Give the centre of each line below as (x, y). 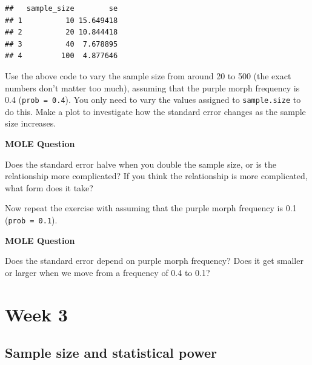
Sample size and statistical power (111, 353)
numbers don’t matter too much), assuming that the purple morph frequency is (152, 87)
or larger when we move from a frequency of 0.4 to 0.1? (108, 272)
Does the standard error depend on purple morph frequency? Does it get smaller (154, 261)
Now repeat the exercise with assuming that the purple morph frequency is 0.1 (151, 208)
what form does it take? (49, 187)
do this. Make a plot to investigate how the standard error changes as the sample (155, 111)
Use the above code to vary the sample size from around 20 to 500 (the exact (148, 75)
